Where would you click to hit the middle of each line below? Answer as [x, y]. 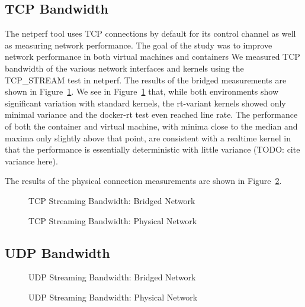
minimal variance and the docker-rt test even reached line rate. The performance [151, 114]
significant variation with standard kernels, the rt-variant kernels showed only [145, 103]
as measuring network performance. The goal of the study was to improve [139, 45]
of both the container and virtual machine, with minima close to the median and [151, 126]
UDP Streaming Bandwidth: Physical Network [113, 297]
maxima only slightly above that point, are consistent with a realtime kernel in [148, 138]
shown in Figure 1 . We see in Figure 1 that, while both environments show [142, 91]
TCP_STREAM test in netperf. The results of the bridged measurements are [146, 80]
